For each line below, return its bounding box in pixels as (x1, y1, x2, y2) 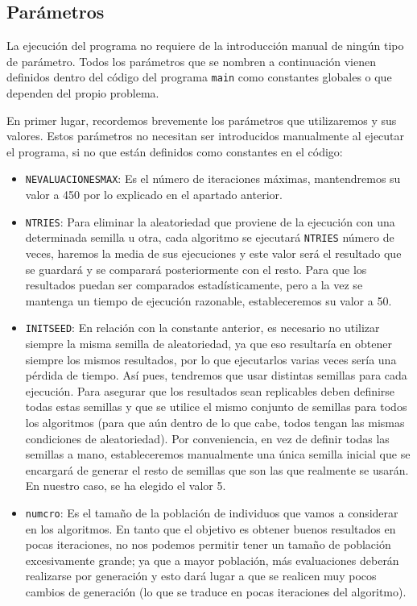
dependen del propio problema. (6, 85, 159, 102)
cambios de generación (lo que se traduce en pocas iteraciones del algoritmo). (25, 583, 407, 600)
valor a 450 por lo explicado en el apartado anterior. (25, 186, 283, 203)
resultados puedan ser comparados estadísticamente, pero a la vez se (25, 276, 363, 293)
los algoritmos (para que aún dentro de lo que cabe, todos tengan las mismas (25, 413, 405, 430)
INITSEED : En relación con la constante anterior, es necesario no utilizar (25, 319, 380, 336)
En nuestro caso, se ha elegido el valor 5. (25, 477, 226, 494)
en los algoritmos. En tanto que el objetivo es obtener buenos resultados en (25, 520, 396, 537)
